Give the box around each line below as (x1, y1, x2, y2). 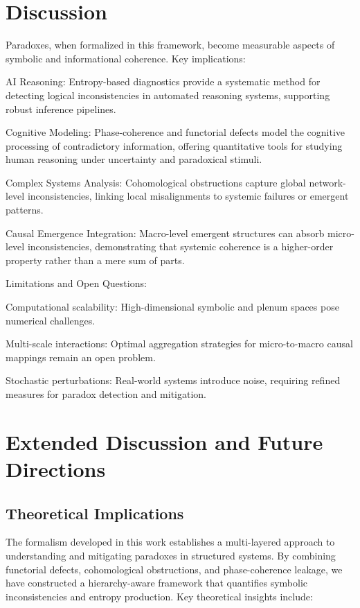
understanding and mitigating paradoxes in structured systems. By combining (6, 548, 336, 562)
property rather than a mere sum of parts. (6, 252, 185, 267)
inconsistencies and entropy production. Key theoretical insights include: (6, 589, 313, 603)
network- (309, 175, 346, 189)
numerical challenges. (6, 313, 96, 327)
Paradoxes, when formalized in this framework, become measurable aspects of (6, 37, 335, 52)
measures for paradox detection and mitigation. (6, 387, 207, 401)
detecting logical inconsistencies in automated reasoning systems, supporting (6, 87, 330, 102)
